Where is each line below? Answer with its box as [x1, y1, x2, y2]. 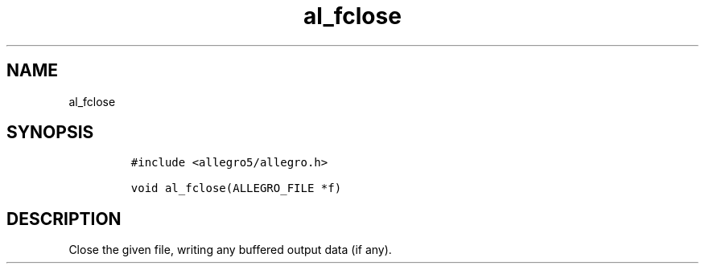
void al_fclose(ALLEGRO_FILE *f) [130, 182, 342, 195]
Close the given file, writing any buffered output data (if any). [68, 243, 392, 257]
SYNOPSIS [6, 122, 94, 143]
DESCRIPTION [6, 208, 122, 229]
